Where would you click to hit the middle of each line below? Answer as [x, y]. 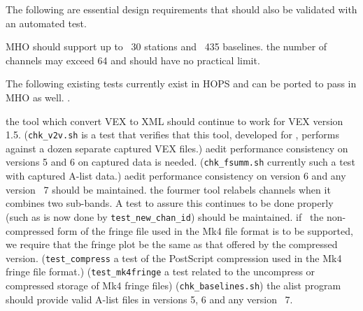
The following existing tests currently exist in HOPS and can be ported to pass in [181, 84]
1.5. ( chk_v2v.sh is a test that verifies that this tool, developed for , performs [172, 135]
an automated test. [46, 23]
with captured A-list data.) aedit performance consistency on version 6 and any [176, 176]
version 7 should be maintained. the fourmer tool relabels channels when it [168, 189]
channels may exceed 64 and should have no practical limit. [133, 60]
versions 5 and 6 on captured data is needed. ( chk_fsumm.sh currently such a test [180, 162]
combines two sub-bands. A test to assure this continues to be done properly [170, 203]
